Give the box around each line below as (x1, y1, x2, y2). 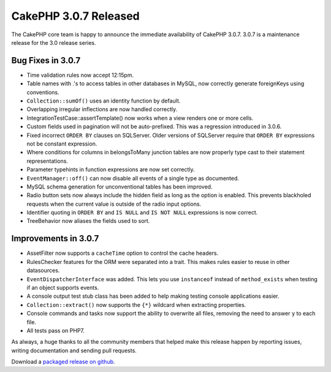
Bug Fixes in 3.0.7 (11, 55, 81, 66)
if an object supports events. (26, 284, 99, 291)
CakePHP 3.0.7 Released (11, 9, 140, 23)
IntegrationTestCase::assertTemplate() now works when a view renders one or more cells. (26, 114, 254, 122)
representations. (26, 157, 69, 165)
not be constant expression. (26, 140, 97, 147)
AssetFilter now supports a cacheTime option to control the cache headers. (26, 249, 219, 257)
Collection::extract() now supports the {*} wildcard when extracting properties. (26, 301, 246, 308)
